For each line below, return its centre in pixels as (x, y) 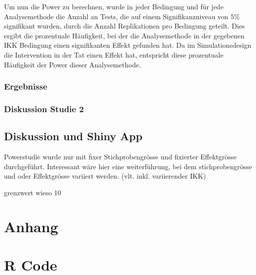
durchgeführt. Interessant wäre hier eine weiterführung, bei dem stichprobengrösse (128, 166)
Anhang (31, 226)
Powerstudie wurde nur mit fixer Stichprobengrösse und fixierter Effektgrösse (120, 157)
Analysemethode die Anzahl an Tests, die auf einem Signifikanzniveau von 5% (122, 16)
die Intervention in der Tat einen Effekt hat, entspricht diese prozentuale (114, 54)
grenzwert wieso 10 (33, 192)
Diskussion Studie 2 (44, 108)
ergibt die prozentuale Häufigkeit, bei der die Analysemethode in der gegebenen (124, 35)
